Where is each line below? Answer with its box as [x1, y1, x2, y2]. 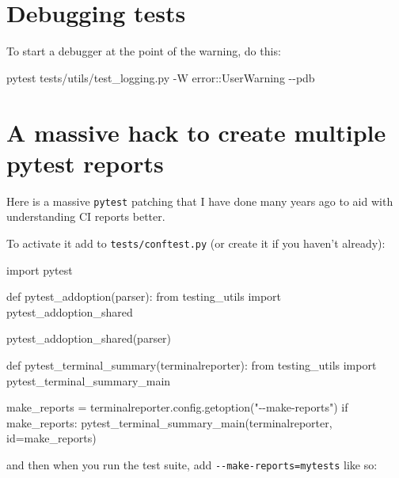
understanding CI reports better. [6, 208, 165, 225]
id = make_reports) [6, 430, 97, 446]
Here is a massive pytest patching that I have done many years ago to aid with [6, 192, 393, 209]
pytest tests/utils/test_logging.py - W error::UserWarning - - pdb [6, 69, 315, 85]
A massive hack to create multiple [6, 116, 386, 148]
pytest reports [6, 146, 164, 179]
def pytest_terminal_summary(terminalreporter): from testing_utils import [6, 356, 377, 373]
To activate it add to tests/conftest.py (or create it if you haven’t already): [6, 234, 386, 251]
